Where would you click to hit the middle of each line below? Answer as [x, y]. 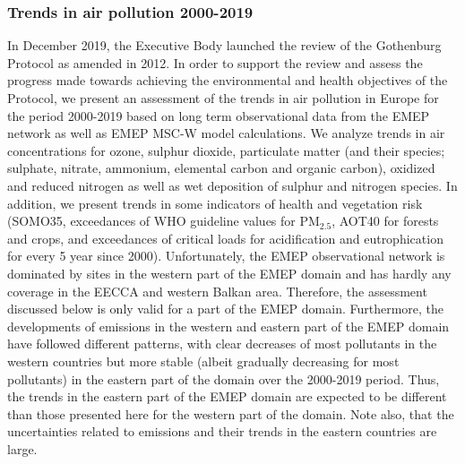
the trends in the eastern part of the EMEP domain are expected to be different [227, 396]
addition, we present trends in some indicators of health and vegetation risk [215, 203]
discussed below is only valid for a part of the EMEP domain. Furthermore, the [226, 309]
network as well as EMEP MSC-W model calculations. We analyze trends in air [226, 133]
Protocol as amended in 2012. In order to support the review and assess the [215, 62]
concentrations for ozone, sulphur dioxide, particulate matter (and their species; [226, 150]
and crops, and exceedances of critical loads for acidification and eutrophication [225, 238]
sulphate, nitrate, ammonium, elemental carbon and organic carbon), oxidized [221, 168]
